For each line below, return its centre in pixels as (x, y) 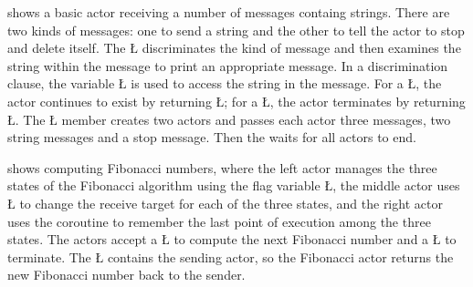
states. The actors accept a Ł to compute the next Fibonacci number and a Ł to (232, 239)
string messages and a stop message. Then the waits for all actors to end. (212, 137)
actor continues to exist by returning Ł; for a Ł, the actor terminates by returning (236, 101)
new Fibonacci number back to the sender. (126, 275)
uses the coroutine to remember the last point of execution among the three (219, 221)
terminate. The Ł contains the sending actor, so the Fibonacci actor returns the (231, 256)
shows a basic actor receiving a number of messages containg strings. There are (229, 12)
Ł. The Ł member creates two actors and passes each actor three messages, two (229, 119)
